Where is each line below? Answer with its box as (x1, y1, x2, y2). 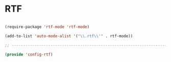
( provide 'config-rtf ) (5, 52, 53, 57)
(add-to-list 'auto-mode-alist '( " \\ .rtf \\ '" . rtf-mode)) (5, 34, 133, 39)
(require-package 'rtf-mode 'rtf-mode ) (5, 24, 90, 29)
